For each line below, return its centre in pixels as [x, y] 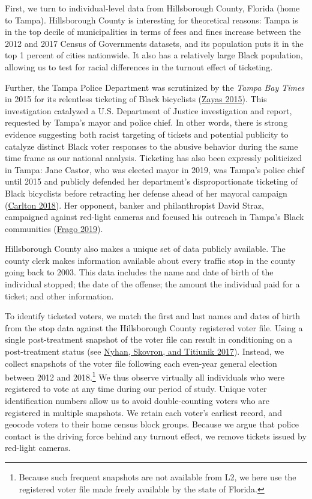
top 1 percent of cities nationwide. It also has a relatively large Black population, [154, 55]
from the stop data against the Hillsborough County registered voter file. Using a [154, 327]
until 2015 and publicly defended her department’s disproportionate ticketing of [151, 181]
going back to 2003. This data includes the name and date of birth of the [139, 272]
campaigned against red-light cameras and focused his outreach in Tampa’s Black [154, 217]
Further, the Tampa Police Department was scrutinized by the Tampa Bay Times [155, 87]
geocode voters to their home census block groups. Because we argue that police [152, 424]
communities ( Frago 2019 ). [54, 228]
